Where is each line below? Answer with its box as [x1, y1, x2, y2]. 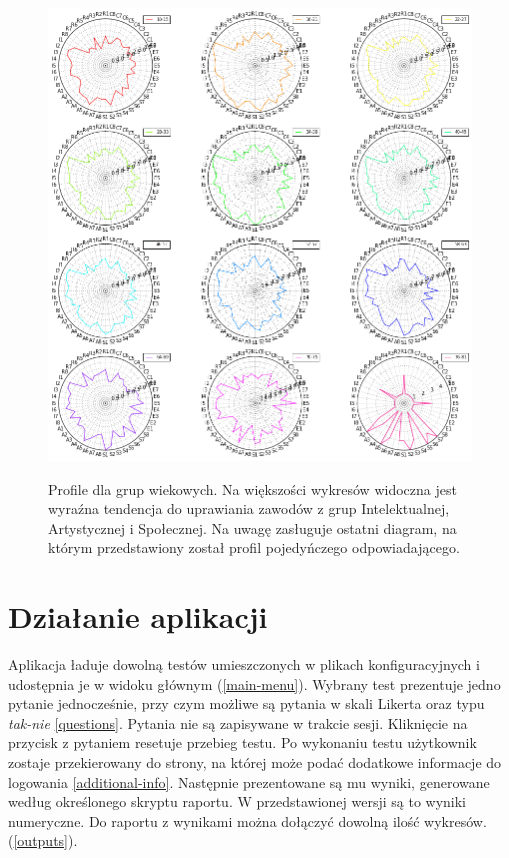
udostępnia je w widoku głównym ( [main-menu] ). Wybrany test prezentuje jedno [8, 673, 501, 694]
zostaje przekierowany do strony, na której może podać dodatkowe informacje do [8, 752, 502, 773]
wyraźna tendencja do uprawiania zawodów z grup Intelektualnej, [48, 498, 450, 519]
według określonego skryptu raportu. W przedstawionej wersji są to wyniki [8, 791, 467, 812]
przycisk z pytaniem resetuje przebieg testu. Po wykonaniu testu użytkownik [8, 732, 477, 753]
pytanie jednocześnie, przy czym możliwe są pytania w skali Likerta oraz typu [8, 693, 485, 714]
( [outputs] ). [8, 830, 78, 851]
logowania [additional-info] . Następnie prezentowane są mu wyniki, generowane [8, 771, 490, 792]
